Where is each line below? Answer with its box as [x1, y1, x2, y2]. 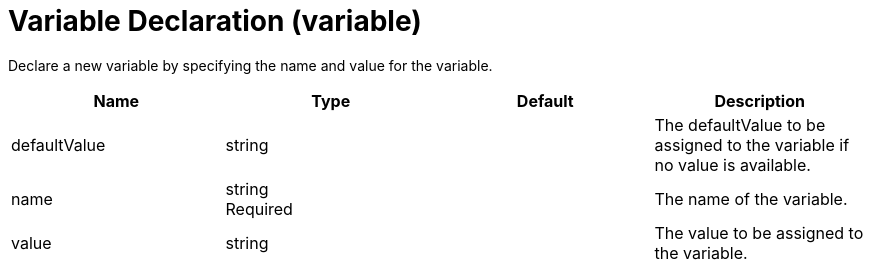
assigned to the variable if [654, 134, 850, 155]
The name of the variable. [654, 188, 848, 209]
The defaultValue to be [654, 114, 826, 135]
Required [225, 198, 293, 219]
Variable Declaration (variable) [8, 4, 422, 38]
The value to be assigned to [654, 222, 864, 243]
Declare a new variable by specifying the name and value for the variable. [8, 56, 493, 74]
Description [714, 90, 805, 111]
